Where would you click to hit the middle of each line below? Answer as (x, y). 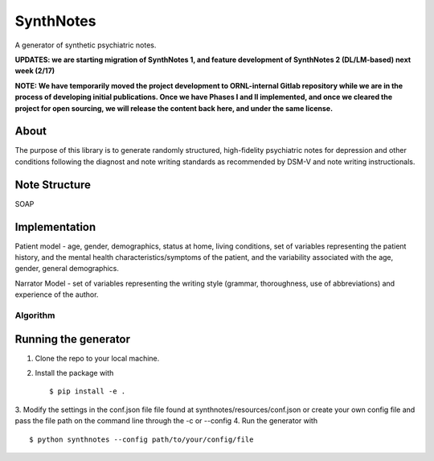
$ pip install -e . (88, 391)
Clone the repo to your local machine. (97, 358)
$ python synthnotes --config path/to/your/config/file (141, 439)
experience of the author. (57, 294)
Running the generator (73, 339)
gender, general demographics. (67, 269)
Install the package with (74, 373)
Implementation (55, 226)
